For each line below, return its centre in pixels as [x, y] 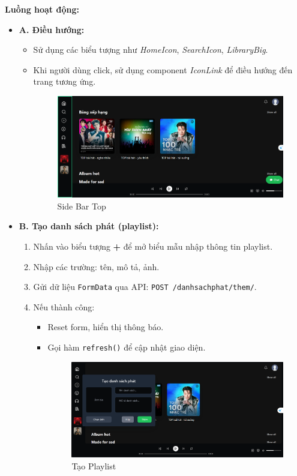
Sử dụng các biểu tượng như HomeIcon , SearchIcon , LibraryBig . [151, 50]
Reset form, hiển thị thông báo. [106, 327]
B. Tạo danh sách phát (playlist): [89, 226]
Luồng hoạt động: [42, 9]
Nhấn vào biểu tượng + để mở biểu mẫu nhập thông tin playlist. [153, 246]
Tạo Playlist [94, 465]
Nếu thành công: [64, 306]
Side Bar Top [82, 206]
